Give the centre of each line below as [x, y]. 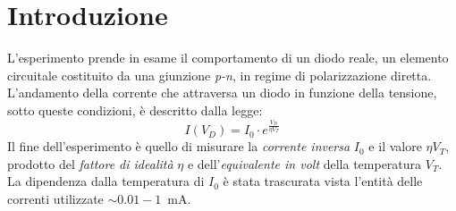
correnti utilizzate [55, 198]
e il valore [395, 146]
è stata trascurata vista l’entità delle [323, 181]
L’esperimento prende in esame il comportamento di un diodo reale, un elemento [228, 58]
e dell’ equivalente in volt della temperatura [304, 163]
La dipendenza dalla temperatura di [106, 181]
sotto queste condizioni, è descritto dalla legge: [135, 110]
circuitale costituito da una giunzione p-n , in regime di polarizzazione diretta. [220, 75]
